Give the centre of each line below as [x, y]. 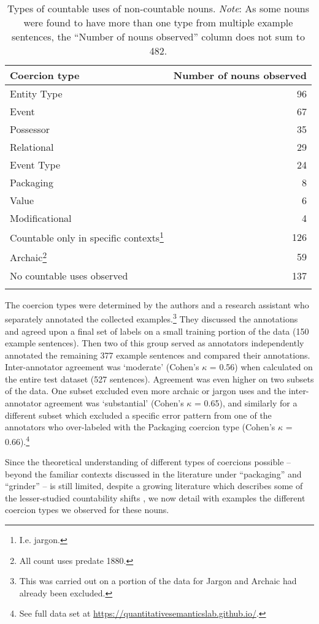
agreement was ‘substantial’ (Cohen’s [114, 403]
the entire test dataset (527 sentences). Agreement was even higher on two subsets [159, 379]
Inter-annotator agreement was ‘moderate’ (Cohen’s [102, 367]
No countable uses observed [69, 275]
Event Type [35, 165]
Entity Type [36, 93]
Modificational [41, 218]
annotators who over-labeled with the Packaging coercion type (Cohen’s [140, 427]
